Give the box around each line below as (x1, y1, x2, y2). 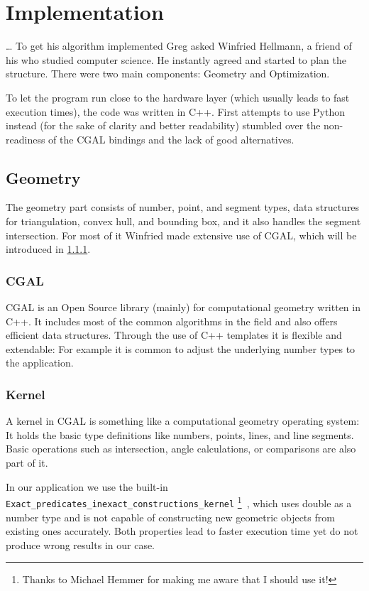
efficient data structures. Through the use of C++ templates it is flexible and (6, 327, 342, 342)
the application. (6, 355, 74, 370)
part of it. (6, 455, 48, 470)
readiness (6, 131, 45, 146)
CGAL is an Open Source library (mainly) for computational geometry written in (6, 300, 360, 315)
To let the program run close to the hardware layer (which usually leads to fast (6, 90, 350, 104)
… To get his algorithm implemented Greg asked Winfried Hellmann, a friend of (6, 38, 352, 53)
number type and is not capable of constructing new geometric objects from (6, 509, 335, 524)
